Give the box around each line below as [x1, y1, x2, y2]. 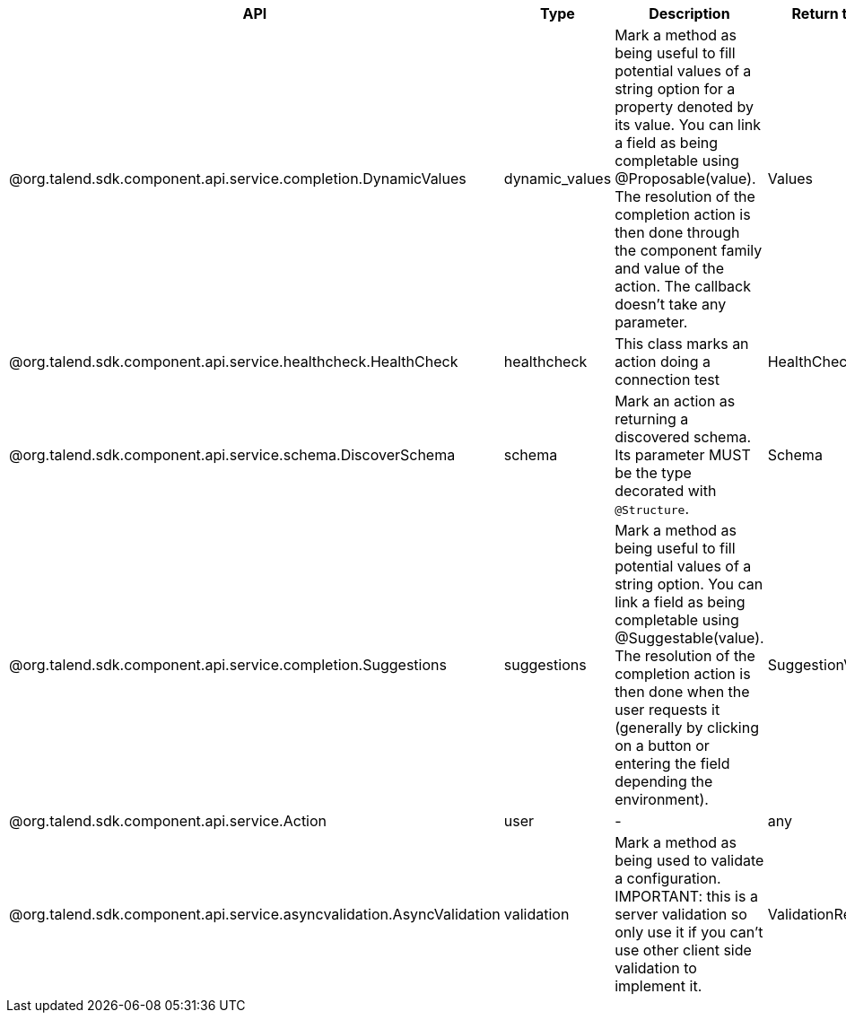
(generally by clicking [615, 719, 759, 737]
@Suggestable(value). [615, 629, 764, 647]
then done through [615, 223, 740, 241]
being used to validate [615, 851, 764, 869]
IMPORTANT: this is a [615, 887, 758, 905]
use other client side [615, 941, 752, 959]
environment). [615, 790, 709, 808]
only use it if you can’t [615, 923, 763, 941]
